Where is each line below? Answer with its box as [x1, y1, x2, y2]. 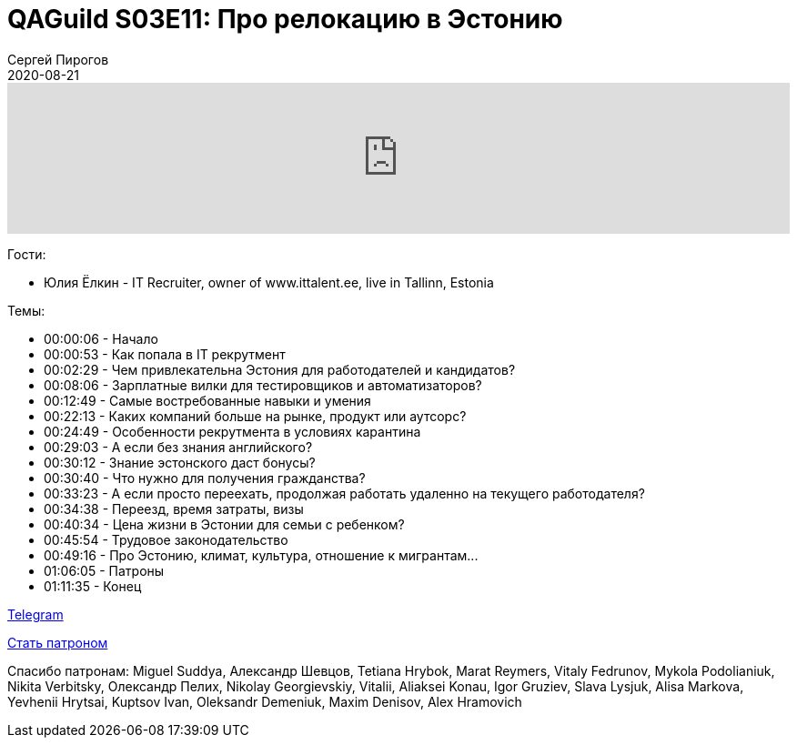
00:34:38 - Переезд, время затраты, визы [44, 500, 304, 517]
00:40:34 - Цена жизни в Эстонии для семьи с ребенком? [44, 516, 405, 532]
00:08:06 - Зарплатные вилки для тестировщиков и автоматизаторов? [44, 377, 482, 393]
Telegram [7, 606, 64, 622]
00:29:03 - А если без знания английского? [44, 438, 313, 455]
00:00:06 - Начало [44, 330, 158, 347]
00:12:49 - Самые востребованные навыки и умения [44, 392, 371, 408]
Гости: [7, 246, 46, 262]
